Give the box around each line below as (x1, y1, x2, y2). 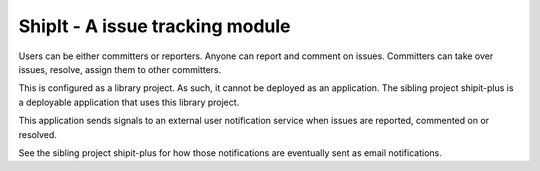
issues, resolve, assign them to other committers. (18, 63, 222, 75)
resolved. (18, 128, 57, 140)
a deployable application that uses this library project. (18, 96, 240, 108)
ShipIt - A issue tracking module (18, 15, 291, 37)
